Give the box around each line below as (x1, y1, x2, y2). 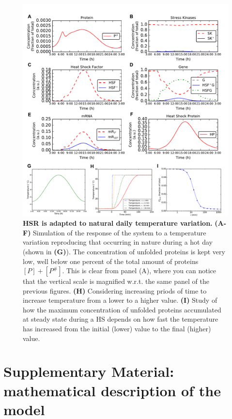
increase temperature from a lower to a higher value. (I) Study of (23, 295, 217, 305)
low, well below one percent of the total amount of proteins (23, 256, 199, 266)
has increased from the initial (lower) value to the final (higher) (23, 324, 211, 334)
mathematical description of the (3, 380, 221, 400)
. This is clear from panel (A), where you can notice (62, 265, 216, 276)
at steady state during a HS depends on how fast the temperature (23, 314, 218, 324)
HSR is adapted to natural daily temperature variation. (23, 218, 213, 228)
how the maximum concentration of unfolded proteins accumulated (23, 304, 221, 314)
